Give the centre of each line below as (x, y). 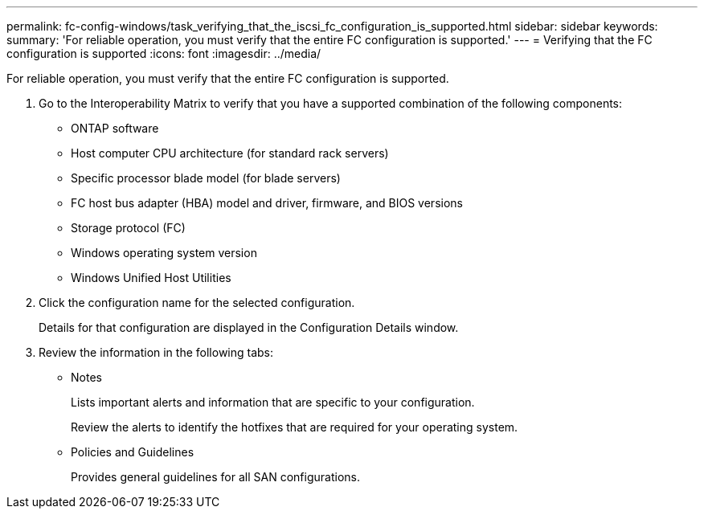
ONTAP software (115, 128)
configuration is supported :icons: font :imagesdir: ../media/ (164, 53)
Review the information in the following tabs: (156, 352)
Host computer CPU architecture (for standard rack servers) (230, 153)
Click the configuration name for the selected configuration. (197, 302)
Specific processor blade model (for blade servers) (206, 178)
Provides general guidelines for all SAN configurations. (215, 477)
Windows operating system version (164, 253)
